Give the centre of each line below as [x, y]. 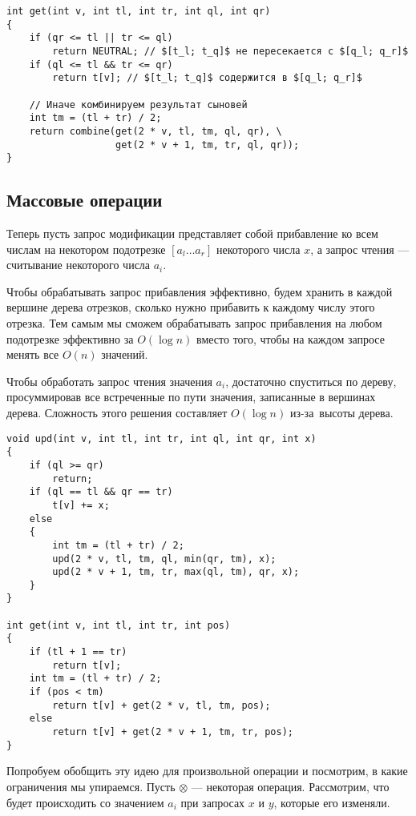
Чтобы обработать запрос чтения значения [109, 381]
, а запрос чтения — [360, 249]
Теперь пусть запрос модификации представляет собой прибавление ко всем [192, 233]
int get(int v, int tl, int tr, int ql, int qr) [139, 11]
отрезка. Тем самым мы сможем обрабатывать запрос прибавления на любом [194, 323]
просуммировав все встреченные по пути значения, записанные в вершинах [191, 397]
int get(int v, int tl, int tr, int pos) [119, 625]
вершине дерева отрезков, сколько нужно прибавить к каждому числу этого [191, 307]
